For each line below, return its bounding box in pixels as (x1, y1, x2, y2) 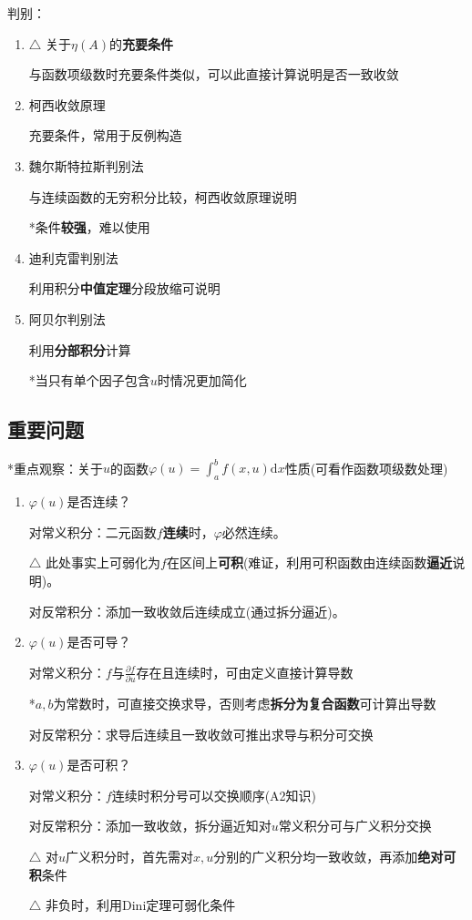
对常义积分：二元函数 (28, 522, 157, 541)
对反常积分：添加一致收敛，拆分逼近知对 (28, 816, 272, 835)
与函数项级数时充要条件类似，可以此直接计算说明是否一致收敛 (28, 65, 399, 84)
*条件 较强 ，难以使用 (28, 218, 150, 237)
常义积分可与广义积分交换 (278, 816, 432, 835)
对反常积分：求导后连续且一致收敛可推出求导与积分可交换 (28, 724, 374, 743)
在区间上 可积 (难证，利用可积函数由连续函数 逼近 (166, 553, 453, 572)
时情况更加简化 (157, 371, 247, 390)
